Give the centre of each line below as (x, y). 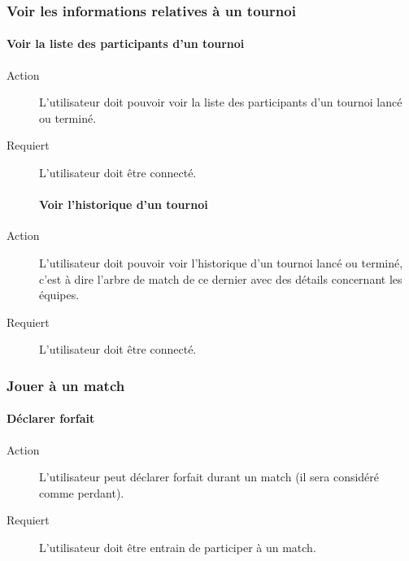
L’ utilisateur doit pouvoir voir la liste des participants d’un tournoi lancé (221, 102)
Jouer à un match (66, 385)
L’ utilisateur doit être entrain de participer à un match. (178, 547)
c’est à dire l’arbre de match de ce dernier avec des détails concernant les (221, 278)
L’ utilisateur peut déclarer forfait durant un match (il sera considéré (209, 477)
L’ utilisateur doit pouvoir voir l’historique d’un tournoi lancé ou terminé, (221, 263)
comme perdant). (82, 492)
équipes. (59, 295)
